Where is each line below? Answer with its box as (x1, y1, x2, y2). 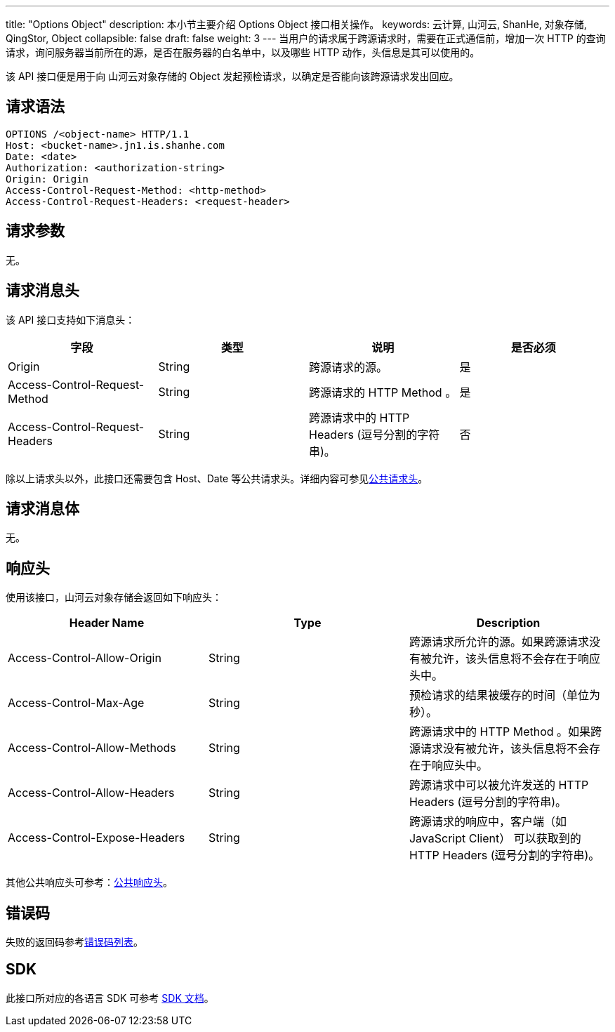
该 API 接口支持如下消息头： (6, 313, 135, 326)
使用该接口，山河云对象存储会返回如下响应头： (6, 591, 222, 604)
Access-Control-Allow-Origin (8, 651, 161, 666)
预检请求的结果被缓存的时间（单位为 (409, 688, 600, 703)
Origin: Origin (6, 173, 89, 185)
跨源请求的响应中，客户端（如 (409, 814, 567, 829)
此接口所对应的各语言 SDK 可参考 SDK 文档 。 (6, 991, 214, 1004)
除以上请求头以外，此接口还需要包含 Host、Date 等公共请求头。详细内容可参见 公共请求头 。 (6, 472, 428, 484)
